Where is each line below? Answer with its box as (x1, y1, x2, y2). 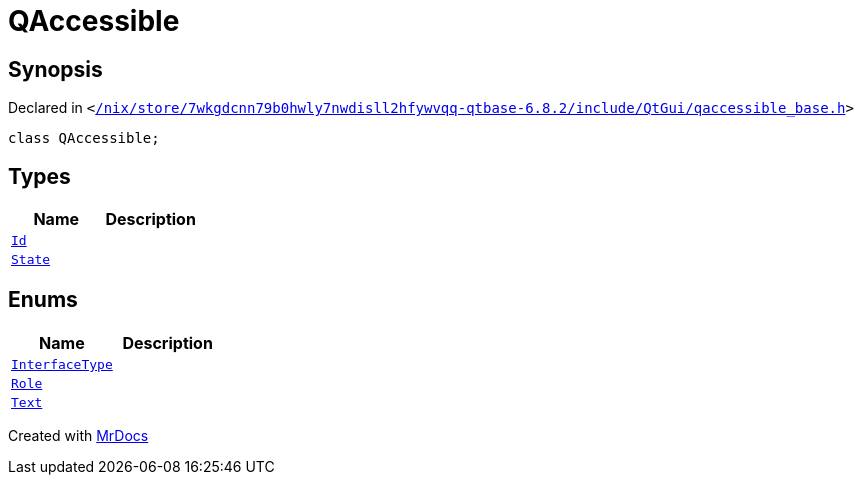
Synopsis (8, 56, 103, 82)
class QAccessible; (8, 130, 160, 147)
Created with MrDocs (8, 426, 149, 444)
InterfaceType (11, 356, 113, 372)
